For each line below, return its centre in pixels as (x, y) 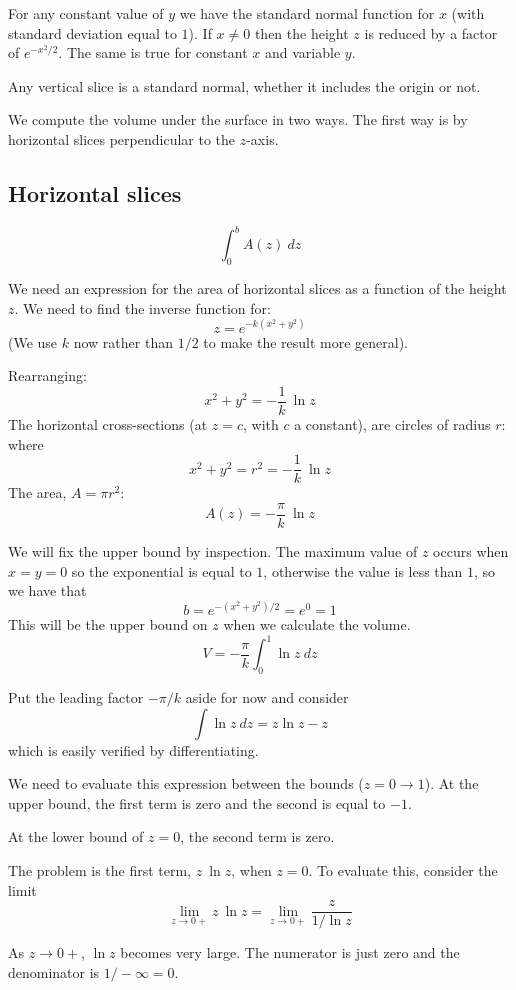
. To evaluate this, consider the (403, 870)
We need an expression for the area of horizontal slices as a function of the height (257, 288)
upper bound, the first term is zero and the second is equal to (197, 802)
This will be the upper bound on (108, 624)
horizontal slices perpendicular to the (122, 138)
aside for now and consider (267, 697)
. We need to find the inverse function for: (142, 307)
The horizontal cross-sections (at (108, 424)
